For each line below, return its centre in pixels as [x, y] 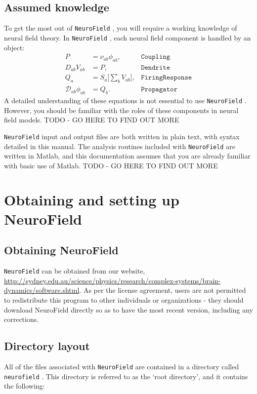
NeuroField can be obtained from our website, [75, 271]
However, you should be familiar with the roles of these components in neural [121, 110]
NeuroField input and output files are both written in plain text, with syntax [122, 136]
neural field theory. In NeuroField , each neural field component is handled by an [128, 37]
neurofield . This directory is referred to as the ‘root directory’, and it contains [126, 376]
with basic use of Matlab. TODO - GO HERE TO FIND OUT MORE [111, 165]
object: [14, 47]
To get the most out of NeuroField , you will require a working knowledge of [121, 28]
